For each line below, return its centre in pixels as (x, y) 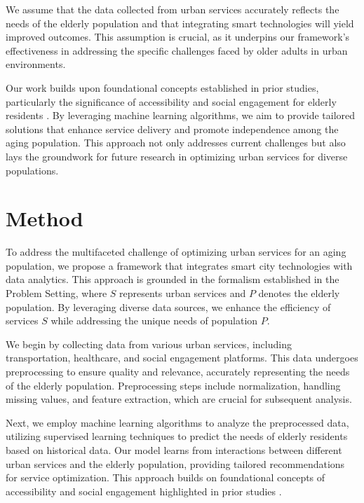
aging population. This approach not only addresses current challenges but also (176, 143)
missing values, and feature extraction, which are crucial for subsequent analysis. (179, 399)
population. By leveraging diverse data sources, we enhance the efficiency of (168, 306)
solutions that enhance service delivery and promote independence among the (172, 129)
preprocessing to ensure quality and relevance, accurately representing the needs (178, 371)
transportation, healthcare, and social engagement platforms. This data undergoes (182, 358)
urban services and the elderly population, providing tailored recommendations (175, 463)
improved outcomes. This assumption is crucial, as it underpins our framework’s (178, 37)
